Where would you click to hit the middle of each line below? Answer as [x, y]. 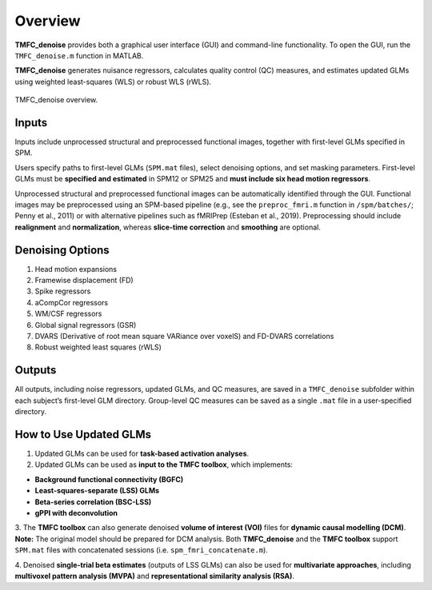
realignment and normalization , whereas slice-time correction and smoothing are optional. [168, 227]
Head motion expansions [76, 269]
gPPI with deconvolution [76, 512]
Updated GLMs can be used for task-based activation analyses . [142, 453]
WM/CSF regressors [68, 314]
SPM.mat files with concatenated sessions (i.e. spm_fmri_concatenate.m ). [141, 550]
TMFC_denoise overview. [56, 100]
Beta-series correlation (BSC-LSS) [93, 502]
